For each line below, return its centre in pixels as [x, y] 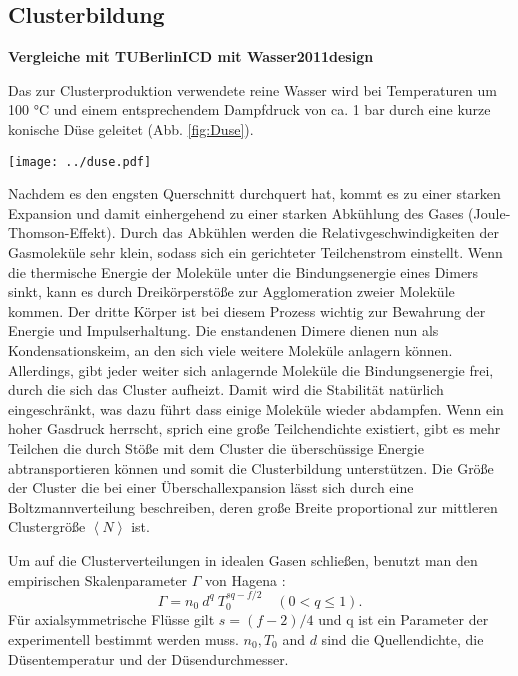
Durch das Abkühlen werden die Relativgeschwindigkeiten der [309, 232]
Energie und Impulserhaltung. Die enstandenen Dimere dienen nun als [223, 330]
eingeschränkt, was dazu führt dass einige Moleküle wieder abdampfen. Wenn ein [256, 408]
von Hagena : [245, 579]
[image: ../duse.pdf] [80, 161]
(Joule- [489, 212]
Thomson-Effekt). [62, 232]
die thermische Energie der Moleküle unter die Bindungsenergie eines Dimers [243, 271]
